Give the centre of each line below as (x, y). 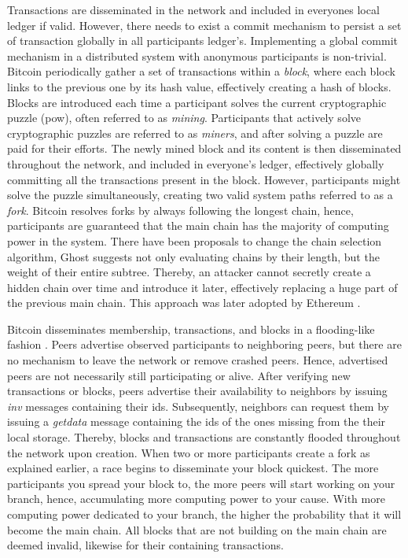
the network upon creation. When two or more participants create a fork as (189, 452)
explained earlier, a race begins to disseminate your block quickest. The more (193, 468)
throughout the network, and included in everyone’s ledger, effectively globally (196, 163)
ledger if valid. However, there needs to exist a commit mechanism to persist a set (204, 25)
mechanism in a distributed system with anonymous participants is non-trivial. (197, 55)
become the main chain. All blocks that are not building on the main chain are (197, 529)
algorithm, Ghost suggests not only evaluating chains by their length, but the (193, 256)
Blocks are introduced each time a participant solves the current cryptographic (197, 102)
